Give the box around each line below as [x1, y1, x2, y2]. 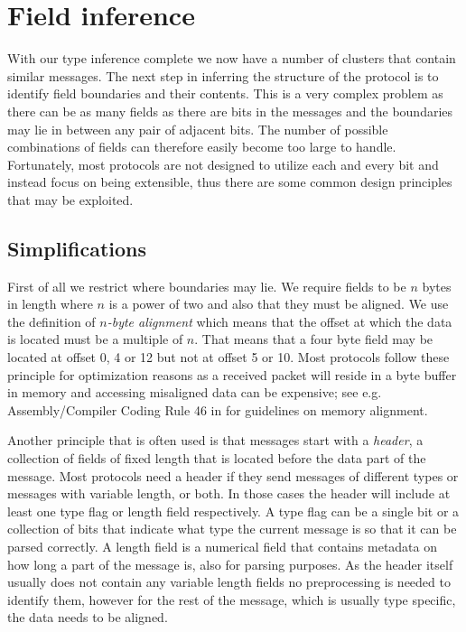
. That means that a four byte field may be [194, 330, 433, 349]
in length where [7, 294, 93, 313]
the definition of [7, 311, 96, 330]
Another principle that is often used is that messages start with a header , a [7, 431, 424, 450]
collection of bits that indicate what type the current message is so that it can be [7, 519, 457, 538]
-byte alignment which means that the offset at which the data [107, 311, 452, 330]
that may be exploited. [7, 190, 134, 209]
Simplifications [7, 234, 147, 262]
